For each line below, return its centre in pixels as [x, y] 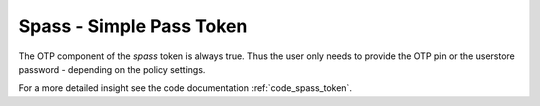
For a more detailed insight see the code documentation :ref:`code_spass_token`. [185, 88]
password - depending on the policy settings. [112, 69]
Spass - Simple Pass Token [133, 26]
